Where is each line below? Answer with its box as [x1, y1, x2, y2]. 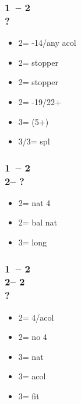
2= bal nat [18, 216, 57, 228]
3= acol [18, 370, 46, 382]
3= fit [18, 390, 40, 402]
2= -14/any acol [18, 36, 76, 49]
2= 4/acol [18, 311, 54, 323]
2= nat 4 [18, 196, 51, 208]
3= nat [18, 350, 44, 362]
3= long [18, 236, 47, 248]
